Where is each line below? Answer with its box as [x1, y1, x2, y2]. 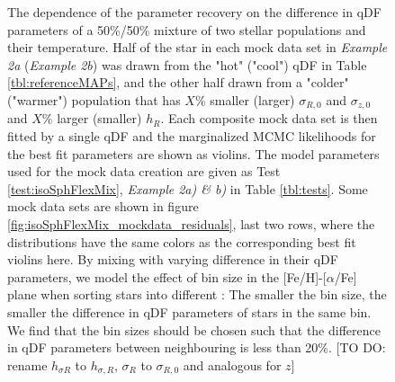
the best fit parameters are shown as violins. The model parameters [7, 144, 380, 163]
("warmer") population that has [7, 90, 181, 109]
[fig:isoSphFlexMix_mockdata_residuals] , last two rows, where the [7, 214, 375, 233]
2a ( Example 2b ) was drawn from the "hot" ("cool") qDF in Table [7, 55, 367, 74]
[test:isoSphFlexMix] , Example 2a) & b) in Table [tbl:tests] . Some [7, 179, 368, 198]
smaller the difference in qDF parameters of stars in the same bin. [7, 302, 372, 321]
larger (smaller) [57, 109, 142, 128]
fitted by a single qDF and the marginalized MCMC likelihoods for [7, 127, 376, 146]
